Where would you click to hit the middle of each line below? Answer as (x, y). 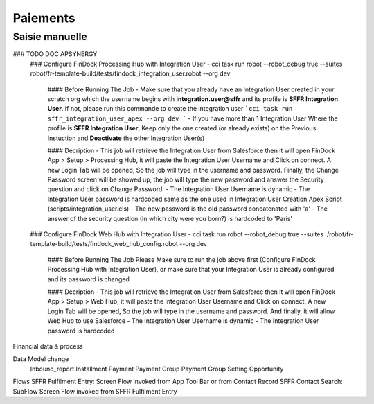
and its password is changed (88, 279)
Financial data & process (48, 346)
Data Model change (41, 359)
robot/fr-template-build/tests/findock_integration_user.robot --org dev (130, 73)
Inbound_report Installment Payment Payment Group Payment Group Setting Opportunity (157, 369)
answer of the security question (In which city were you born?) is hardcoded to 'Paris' (170, 218)
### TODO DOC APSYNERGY (55, 54)
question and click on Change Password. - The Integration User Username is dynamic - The (179, 189)
